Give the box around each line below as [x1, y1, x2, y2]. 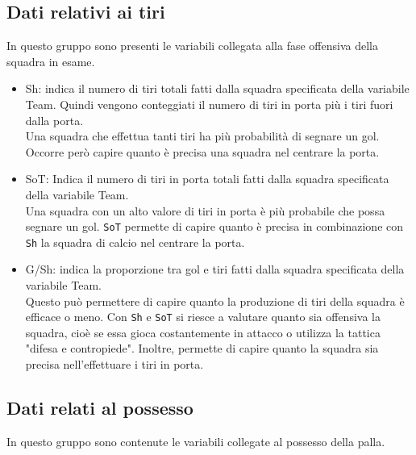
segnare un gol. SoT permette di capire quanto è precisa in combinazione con [25, 218, 404, 235]
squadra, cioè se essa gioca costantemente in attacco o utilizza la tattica [25, 324, 381, 340]
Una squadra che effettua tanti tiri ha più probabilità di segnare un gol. [25, 127, 380, 144]
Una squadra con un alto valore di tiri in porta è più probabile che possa [25, 202, 385, 219]
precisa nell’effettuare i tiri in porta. [25, 356, 204, 373]
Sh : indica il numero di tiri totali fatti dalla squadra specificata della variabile [25, 80, 410, 97]
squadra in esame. [6, 52, 95, 69]
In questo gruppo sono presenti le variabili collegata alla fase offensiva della [6, 37, 378, 54]
